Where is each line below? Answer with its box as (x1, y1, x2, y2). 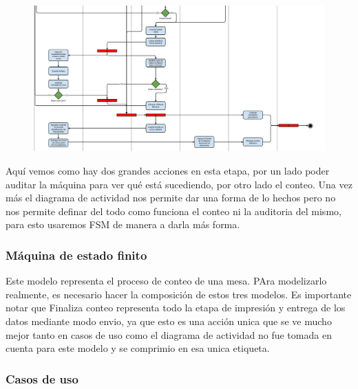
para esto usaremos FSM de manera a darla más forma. (6, 217, 240, 232)
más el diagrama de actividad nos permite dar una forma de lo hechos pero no (6, 190, 336, 205)
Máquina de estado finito (6, 246, 147, 263)
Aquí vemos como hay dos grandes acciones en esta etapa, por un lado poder (6, 164, 330, 177)
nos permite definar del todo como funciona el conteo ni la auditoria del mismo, (6, 203, 341, 218)
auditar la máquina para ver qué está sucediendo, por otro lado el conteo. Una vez (6, 177, 352, 191)
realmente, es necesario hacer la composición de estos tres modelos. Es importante (6, 287, 352, 301)
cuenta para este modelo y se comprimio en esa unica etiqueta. (6, 341, 270, 355)
